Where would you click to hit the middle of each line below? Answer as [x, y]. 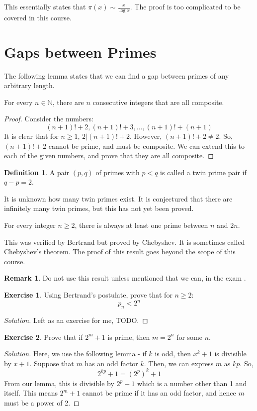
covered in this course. [38, 17]
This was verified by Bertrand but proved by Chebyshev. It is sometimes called [125, 242]
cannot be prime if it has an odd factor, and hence [159, 393]
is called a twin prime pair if [203, 172]
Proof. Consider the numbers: [49, 119]
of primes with [118, 172]
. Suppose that [52, 363]
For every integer [30, 225]
